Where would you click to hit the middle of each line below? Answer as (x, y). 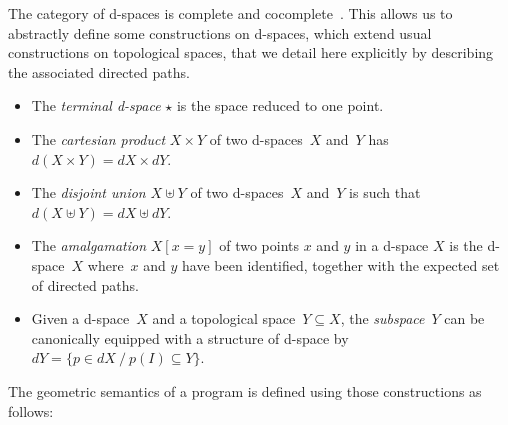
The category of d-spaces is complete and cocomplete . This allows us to (230, 13)
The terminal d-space (96, 105)
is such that (385, 192)
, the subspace (382, 318)
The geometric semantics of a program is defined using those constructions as (245, 390)
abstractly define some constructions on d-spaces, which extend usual (220, 32)
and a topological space (224, 318)
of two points (259, 245)
